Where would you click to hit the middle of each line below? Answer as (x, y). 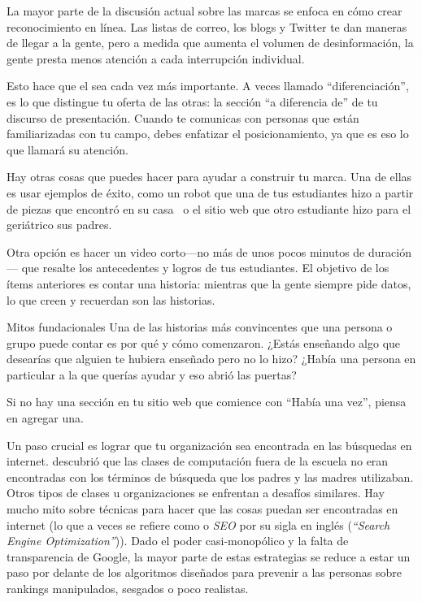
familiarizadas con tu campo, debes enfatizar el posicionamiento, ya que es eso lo (208, 134)
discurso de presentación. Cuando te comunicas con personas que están (183, 117)
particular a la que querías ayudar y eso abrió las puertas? (152, 374)
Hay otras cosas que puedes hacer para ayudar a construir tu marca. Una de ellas (209, 177)
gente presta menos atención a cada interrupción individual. (156, 58)
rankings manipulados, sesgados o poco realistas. (128, 588)
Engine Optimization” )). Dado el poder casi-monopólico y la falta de (178, 541)
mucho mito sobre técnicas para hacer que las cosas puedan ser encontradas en (202, 509)
